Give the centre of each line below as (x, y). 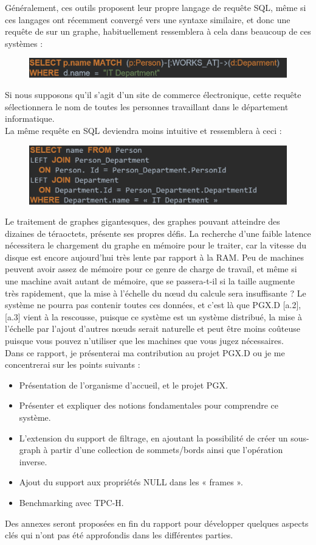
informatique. (30, 118)
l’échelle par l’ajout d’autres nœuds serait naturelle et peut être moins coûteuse (153, 329)
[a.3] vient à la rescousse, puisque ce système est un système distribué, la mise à (153, 316)
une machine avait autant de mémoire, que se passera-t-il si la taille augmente (150, 281)
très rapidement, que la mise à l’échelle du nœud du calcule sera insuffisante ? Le (156, 293)
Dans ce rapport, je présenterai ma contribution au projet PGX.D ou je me (145, 352)
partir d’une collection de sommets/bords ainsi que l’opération (167, 450)
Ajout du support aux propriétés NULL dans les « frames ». (131, 482)
